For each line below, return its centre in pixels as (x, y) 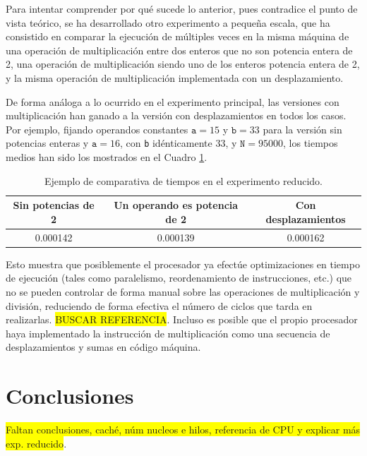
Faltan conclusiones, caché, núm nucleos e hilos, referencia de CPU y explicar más (183, 429)
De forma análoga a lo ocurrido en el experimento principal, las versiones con (173, 101)
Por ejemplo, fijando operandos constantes (97, 129)
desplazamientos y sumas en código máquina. (103, 347)
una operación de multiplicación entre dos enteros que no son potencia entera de (179, 50)
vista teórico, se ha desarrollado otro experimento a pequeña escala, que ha (168, 22)
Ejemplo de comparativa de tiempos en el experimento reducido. (183, 180)
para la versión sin (302, 129)
